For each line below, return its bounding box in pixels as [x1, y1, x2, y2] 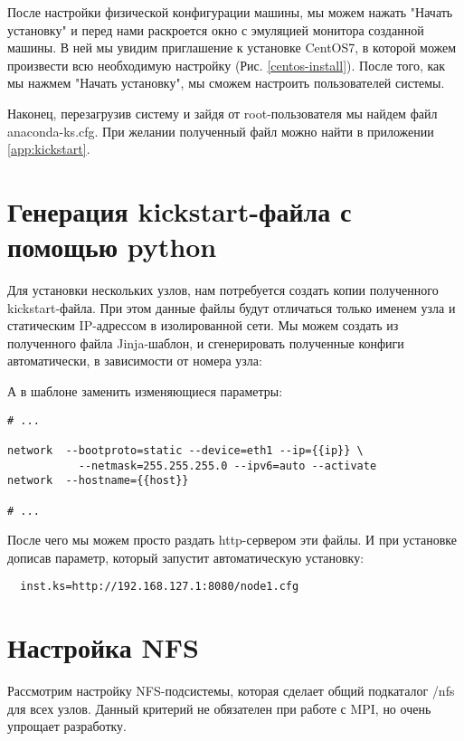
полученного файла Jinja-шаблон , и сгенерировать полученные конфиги [7, 333, 404, 352]
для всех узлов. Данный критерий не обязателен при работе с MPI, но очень [7, 698, 431, 717]
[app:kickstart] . [7, 139, 90, 158]
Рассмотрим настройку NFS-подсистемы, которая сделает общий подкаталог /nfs [7, 681, 455, 700]
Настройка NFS [7, 629, 199, 666]
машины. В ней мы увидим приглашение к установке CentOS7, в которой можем [7, 38, 457, 57]
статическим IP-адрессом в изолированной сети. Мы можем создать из [7, 316, 399, 335]
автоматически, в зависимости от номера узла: [7, 351, 262, 370]
